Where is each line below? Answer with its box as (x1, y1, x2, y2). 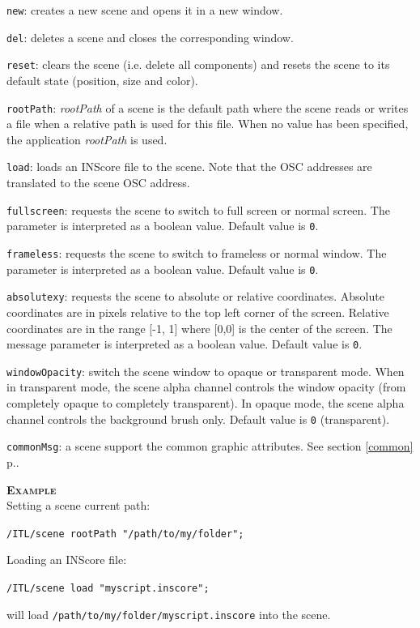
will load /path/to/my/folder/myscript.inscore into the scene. (6, 605, 331, 622)
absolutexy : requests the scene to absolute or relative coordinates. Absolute (6, 288, 384, 305)
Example (6, 481, 57, 498)
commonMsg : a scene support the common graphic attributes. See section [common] (6, 438, 414, 455)
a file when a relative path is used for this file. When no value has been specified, (6, 115, 409, 132)
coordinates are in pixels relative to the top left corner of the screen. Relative (6, 303, 389, 320)
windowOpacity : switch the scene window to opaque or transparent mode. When (6, 362, 405, 379)
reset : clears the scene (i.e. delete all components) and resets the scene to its (6, 56, 390, 73)
